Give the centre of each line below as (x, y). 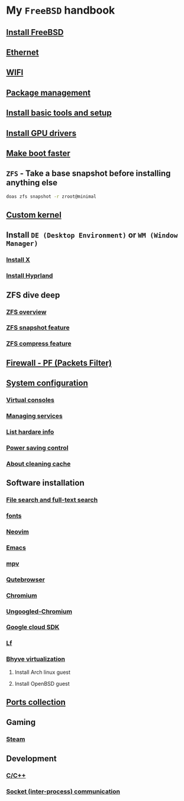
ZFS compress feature (39, 344)
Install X (18, 260)
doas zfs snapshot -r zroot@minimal (51, 197)
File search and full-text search (52, 500)
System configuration (47, 383)
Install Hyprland (30, 276)
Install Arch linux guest (43, 672)
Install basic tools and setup (59, 113)
